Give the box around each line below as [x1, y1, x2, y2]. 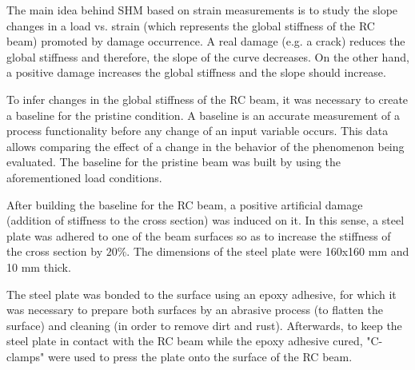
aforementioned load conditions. [6, 169, 162, 185]
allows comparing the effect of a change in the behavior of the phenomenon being [6, 137, 405, 154]
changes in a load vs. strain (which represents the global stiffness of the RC [6, 17, 375, 34]
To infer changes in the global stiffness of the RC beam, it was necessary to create [6, 90, 409, 107]
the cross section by [6, 243, 103, 260]
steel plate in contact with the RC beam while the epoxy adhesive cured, [6, 332, 363, 349]
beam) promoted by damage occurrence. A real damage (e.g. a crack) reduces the [6, 33, 405, 50]
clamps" [6, 348, 45, 364]
